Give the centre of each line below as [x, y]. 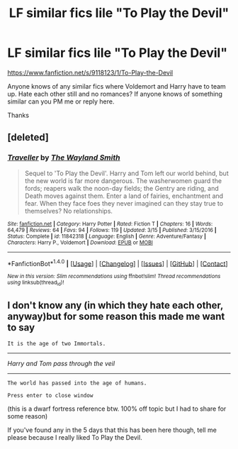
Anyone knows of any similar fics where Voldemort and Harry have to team [117, 86]
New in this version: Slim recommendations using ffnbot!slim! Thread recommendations [114, 277]
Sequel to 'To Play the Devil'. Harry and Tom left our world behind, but [126, 173]
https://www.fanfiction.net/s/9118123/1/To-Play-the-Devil [90, 72]
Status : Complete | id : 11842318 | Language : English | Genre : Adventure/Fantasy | [107, 236]
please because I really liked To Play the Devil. [75, 438]
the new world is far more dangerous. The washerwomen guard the [123, 181]
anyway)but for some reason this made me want [116, 316]
